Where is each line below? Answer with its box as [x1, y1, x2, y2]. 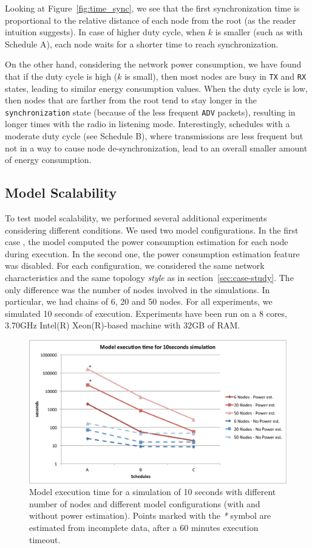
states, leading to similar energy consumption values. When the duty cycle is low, [5, 82, 308, 94]
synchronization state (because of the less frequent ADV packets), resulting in [5, 105, 296, 118]
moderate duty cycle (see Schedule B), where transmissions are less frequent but [5, 130, 304, 142]
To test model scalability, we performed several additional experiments [5, 212, 267, 224]
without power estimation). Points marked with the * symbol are [29, 509, 271, 522]
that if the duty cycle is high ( [5, 69, 118, 82]
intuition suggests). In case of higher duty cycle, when [5, 26, 206, 38]
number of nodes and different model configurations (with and [29, 497, 260, 510]
